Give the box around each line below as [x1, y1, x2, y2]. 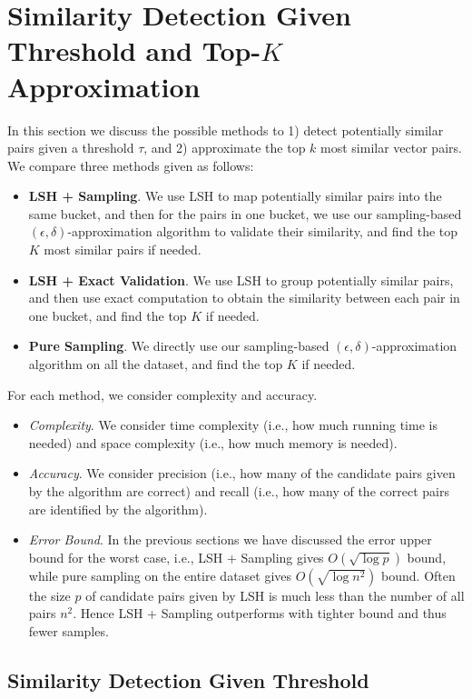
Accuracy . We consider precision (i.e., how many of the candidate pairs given [28, 464, 456, 483]
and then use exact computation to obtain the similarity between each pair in [28, 288, 460, 307]
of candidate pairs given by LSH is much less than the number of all [85, 585, 465, 604]
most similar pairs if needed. [44, 240, 202, 259]
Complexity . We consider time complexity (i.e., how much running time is [28, 415, 438, 434]
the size [28, 585, 71, 604]
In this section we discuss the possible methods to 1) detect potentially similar [7, 120, 444, 139]
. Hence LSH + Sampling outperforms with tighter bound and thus [73, 604, 447, 623]
